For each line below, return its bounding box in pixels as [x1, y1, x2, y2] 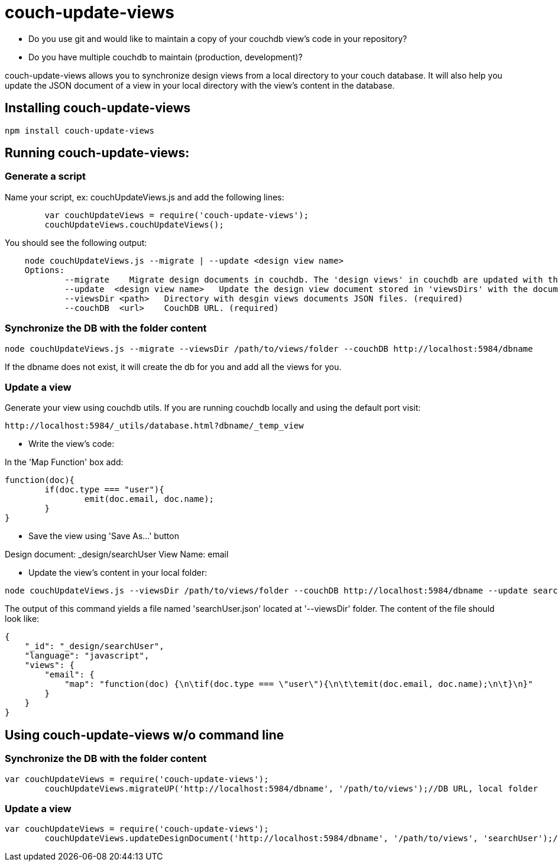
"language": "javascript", [24, 651, 150, 661]
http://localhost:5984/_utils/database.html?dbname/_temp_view [5, 421, 304, 431]
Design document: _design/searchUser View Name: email [5, 549, 229, 560]
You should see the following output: [5, 237, 147, 248]
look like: [5, 614, 40, 624]
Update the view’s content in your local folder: [28, 567, 207, 578]
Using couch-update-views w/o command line [5, 727, 284, 742]
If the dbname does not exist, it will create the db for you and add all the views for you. [5, 361, 342, 372]
